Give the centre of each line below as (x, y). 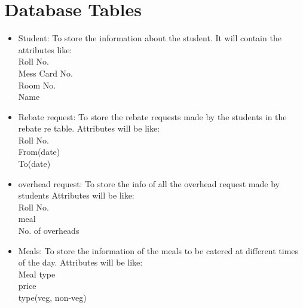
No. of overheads (49, 231)
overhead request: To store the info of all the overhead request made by (149, 183)
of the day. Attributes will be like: (80, 262)
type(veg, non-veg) (52, 297)
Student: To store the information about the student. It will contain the (150, 38)
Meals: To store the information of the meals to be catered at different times (158, 250)
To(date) (34, 164)
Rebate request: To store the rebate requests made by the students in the (152, 116)
